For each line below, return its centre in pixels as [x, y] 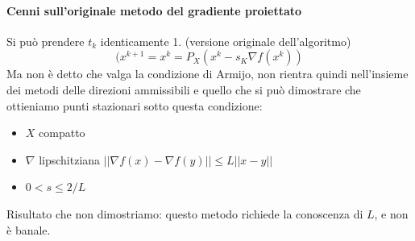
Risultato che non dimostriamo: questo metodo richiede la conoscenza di [185, 213]
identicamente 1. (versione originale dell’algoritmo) [226, 41]
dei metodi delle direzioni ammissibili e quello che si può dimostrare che [184, 89]
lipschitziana [70, 159]
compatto [62, 133]
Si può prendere [46, 41]
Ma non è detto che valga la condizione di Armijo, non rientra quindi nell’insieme [207, 74]
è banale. [29, 229]
